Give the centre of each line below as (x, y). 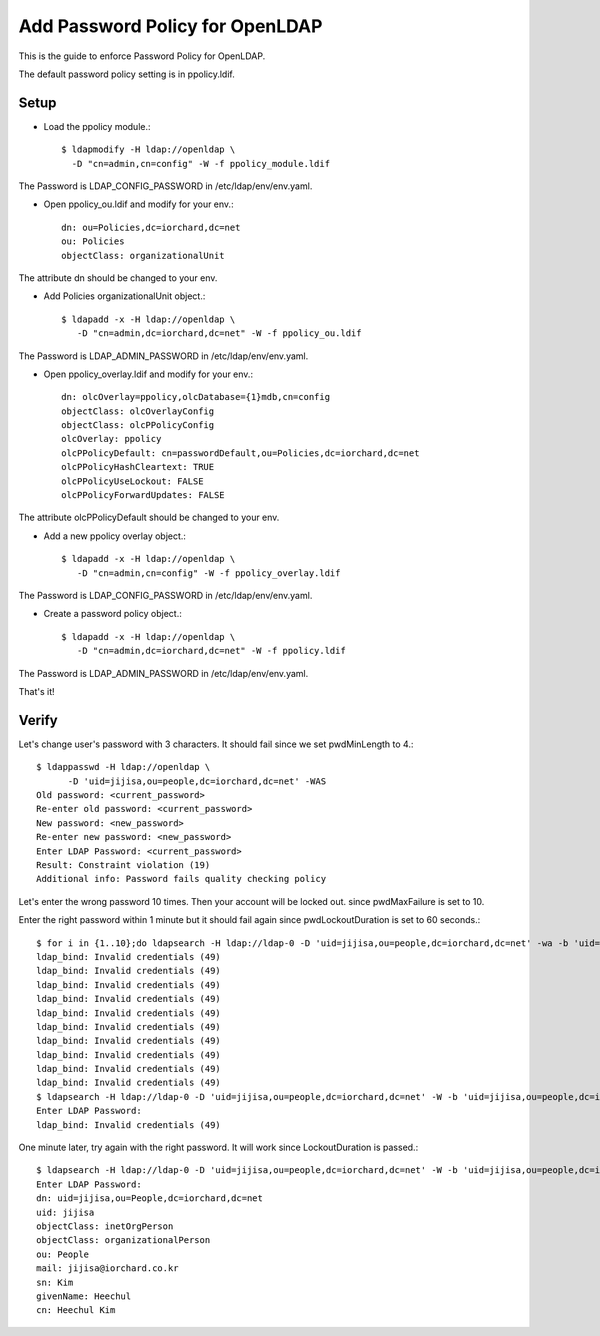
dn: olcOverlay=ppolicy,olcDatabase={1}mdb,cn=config (195, 397)
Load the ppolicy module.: (97, 126)
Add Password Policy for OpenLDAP (170, 26)
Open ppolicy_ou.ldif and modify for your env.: (138, 204)
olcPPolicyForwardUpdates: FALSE (143, 495)
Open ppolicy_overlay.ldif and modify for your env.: (148, 374)
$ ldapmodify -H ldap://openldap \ (148, 149)
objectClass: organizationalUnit (143, 255)
